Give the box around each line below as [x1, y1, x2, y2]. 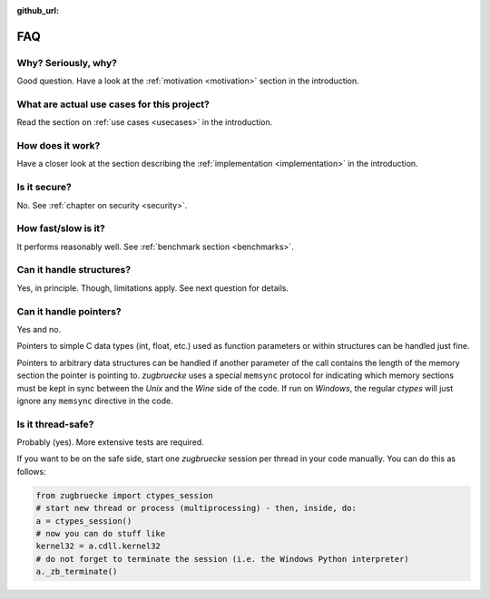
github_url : [16, 5, 59, 15]
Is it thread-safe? [16, 418, 94, 430]
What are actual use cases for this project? [16, 98, 211, 111]
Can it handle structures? [16, 264, 132, 276]
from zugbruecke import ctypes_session [35, 490, 213, 500]
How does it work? [16, 140, 101, 152]
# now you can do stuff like [35, 528, 166, 539]
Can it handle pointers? [16, 304, 122, 317]
